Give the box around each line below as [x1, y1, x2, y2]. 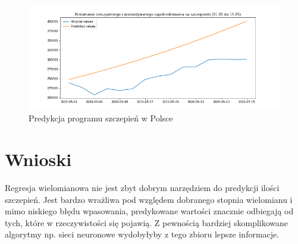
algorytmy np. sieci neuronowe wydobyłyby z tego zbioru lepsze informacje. [5, 228, 280, 240]
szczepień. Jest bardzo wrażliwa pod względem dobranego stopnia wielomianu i [5, 193, 293, 205]
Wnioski [5, 147, 72, 171]
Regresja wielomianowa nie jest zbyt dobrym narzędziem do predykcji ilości [5, 181, 280, 193]
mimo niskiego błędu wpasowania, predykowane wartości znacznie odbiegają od [5, 205, 294, 217]
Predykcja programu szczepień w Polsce [29, 112, 173, 124]
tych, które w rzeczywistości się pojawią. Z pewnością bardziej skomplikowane [5, 216, 288, 229]
